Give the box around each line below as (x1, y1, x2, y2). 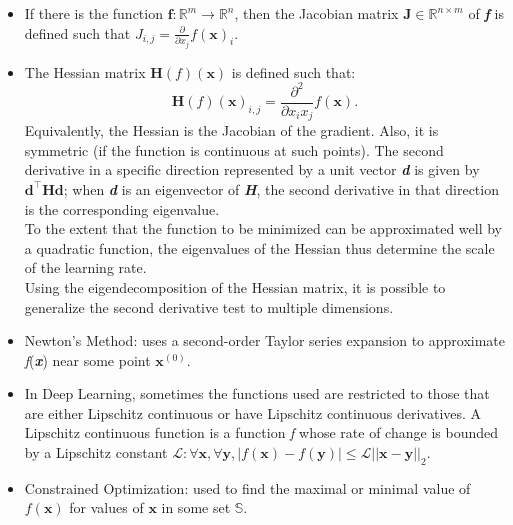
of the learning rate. (24, 257, 147, 278)
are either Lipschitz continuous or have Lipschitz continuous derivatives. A (24, 402, 482, 423)
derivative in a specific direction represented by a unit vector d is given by (24, 159, 480, 180)
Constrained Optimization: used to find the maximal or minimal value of (24, 477, 471, 498)
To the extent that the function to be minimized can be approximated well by (24, 218, 502, 239)
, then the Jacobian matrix (234, 3, 399, 23)
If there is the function (24, 3, 163, 23)
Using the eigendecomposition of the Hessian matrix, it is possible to (24, 276, 446, 297)
